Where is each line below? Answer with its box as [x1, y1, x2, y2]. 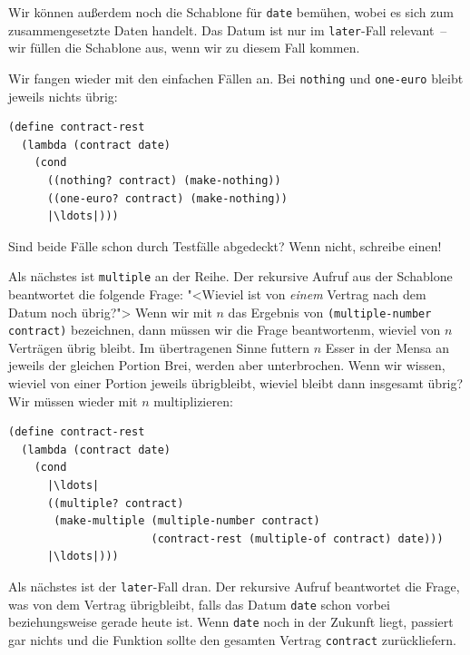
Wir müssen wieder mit [8, 391, 138, 410]
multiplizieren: [153, 391, 233, 410]
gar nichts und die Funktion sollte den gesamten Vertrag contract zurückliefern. [8, 630, 456, 649]
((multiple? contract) [46, 496, 184, 510]
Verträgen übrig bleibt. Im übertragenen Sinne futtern [8, 337, 310, 357]
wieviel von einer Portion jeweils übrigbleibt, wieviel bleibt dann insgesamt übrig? [8, 374, 464, 393]
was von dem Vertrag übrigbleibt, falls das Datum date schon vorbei [8, 594, 390, 613]
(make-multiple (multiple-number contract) [54, 514, 320, 528]
